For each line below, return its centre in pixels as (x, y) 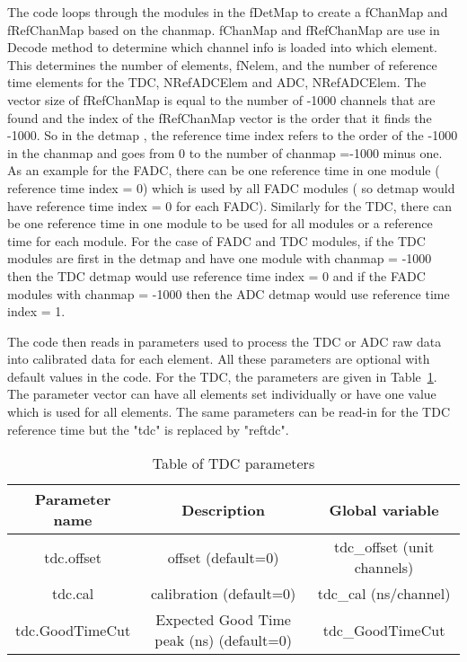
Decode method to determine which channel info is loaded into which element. (223, 47)
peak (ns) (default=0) (223, 640)
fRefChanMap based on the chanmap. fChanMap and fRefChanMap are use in (224, 29)
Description (223, 509)
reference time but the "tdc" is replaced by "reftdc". (148, 429)
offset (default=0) (223, 557)
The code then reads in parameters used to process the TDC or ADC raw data (225, 341)
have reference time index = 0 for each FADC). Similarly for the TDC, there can (230, 205)
